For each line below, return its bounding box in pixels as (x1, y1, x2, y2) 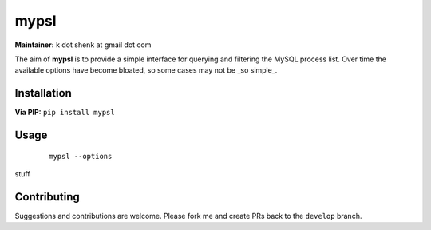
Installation (14, 86, 72, 100)
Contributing (14, 190, 80, 204)
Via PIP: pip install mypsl (14, 108, 115, 117)
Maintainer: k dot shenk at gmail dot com (14, 40, 152, 50)
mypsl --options (49, 152, 113, 161)
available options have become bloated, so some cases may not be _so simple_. (14, 65, 278, 75)
